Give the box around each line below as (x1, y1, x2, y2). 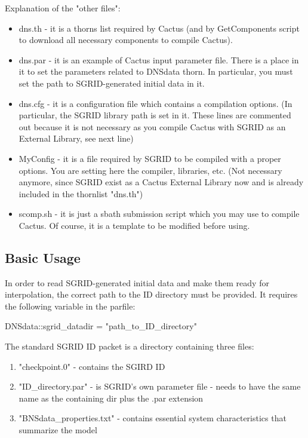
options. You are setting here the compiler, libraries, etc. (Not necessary (19, 164, 282, 176)
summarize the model (19, 424, 97, 436)
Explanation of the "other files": (5, 2, 121, 14)
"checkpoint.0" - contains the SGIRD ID (19, 360, 165, 372)
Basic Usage (5, 248, 81, 267)
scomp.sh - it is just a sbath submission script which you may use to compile (19, 207, 300, 220)
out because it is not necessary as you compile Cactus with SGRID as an (19, 120, 286, 133)
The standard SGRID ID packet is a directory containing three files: (5, 340, 254, 353)
